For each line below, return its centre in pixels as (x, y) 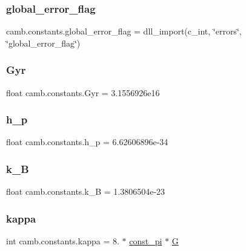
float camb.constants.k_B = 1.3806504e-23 (86, 191)
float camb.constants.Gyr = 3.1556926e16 (83, 92)
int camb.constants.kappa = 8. (63, 241)
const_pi (146, 241)
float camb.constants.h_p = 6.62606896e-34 (87, 142)
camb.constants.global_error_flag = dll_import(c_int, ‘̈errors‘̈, (124, 31)
